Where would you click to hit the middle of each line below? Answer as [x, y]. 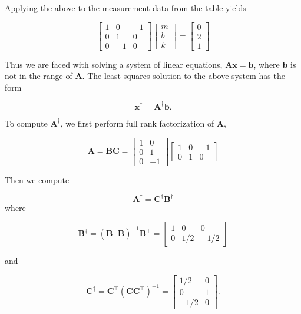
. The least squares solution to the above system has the [183, 76]
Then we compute [37, 179]
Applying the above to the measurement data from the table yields [125, 8]
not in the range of [39, 76]
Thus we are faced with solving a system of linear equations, [114, 64]
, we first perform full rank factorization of [137, 123]
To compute [26, 123]
